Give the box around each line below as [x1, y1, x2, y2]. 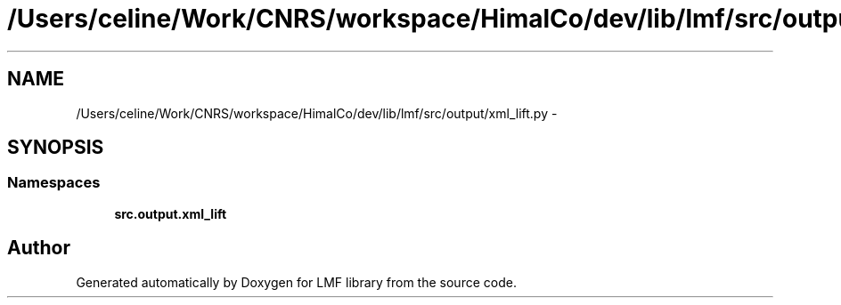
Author [7, 237, 70, 260]
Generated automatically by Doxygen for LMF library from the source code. [76, 274, 517, 290]
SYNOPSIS [7, 136, 104, 159]
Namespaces [7, 173, 101, 192]
